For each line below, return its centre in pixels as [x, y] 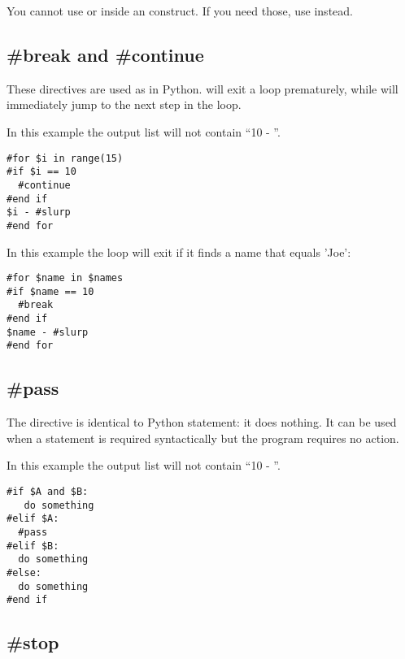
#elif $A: [33, 519]
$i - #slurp [39, 212]
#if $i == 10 [41, 172]
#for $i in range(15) [65, 158]
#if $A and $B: [48, 492]
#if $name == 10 [50, 291]
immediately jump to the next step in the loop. [124, 104]
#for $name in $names [65, 278]
